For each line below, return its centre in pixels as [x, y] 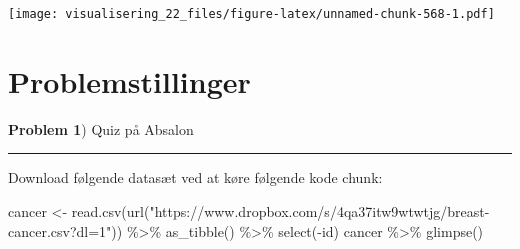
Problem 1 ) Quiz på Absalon [101, 128]
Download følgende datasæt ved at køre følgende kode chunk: [195, 177]
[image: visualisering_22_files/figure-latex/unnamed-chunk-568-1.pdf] [251, 14]
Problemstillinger [129, 80]
